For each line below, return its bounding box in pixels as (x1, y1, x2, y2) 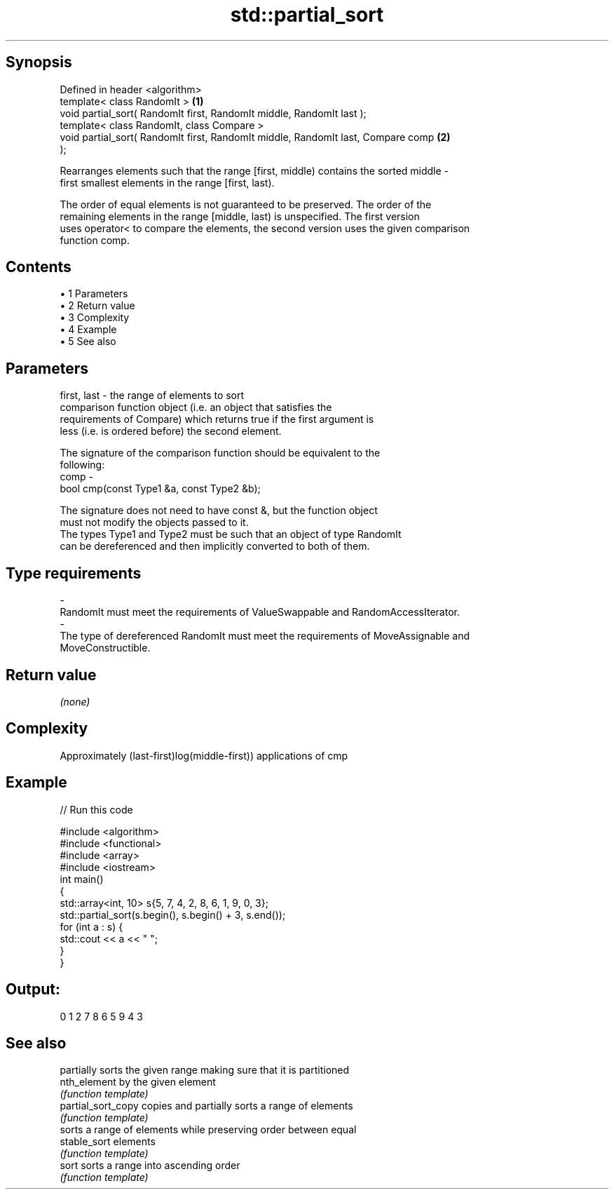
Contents (6, 258, 71, 276)
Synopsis (6, 53, 72, 72)
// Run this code (60, 803, 133, 816)
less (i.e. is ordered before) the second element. (60, 425, 282, 438)
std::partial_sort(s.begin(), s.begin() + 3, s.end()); (60, 908, 286, 921)
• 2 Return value (60, 299, 135, 312)
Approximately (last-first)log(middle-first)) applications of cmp (60, 749, 348, 762)
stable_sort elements (60, 1135, 156, 1148)
